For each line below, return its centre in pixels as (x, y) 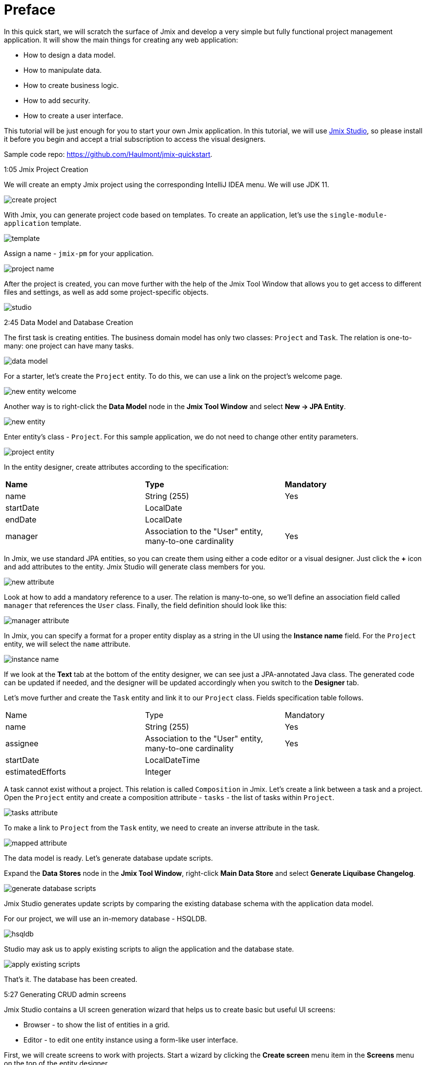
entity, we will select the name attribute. (67, 644)
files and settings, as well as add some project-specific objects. (106, 292)
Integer (158, 772)
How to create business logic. (71, 85)
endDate (21, 519)
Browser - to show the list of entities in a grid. (97, 1024)
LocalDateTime (172, 760)
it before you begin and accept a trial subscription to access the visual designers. (135, 139)
